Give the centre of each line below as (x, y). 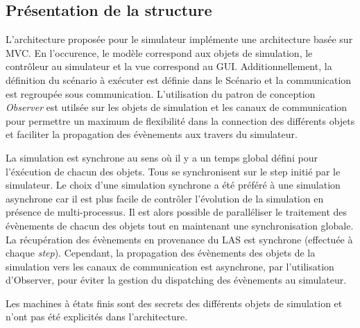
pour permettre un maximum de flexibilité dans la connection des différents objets (180, 120)
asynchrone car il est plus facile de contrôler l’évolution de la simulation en (165, 198)
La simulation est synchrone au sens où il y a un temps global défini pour (162, 157)
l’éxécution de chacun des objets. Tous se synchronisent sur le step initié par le (173, 171)
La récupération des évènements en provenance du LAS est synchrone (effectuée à (179, 239)
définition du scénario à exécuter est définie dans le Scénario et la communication (179, 79)
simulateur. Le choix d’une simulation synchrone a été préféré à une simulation (173, 185)
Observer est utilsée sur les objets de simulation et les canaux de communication (177, 107)
